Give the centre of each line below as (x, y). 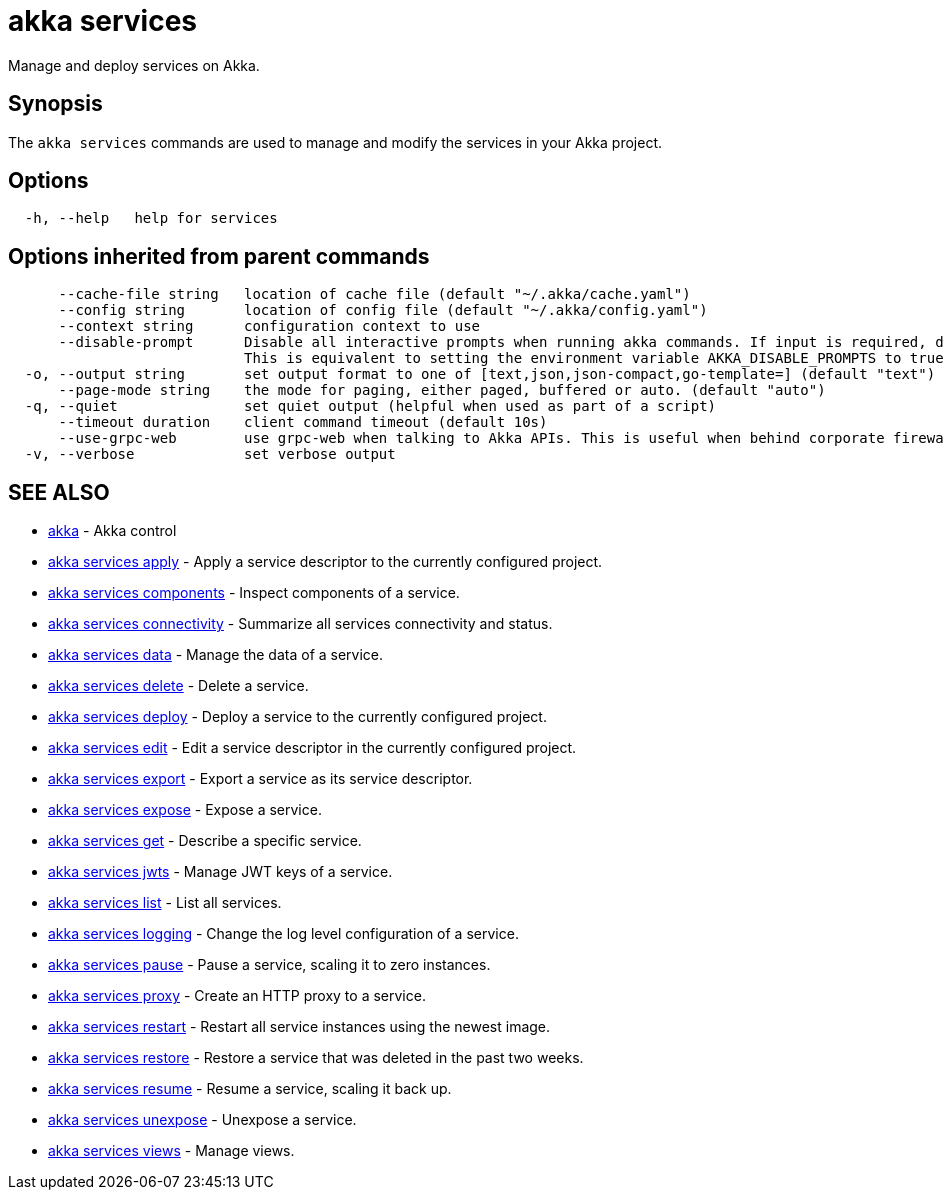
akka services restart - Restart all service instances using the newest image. (299, 1027)
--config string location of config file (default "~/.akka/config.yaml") (383, 310)
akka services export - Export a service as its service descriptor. (260, 779)
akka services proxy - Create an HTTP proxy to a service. (237, 996)
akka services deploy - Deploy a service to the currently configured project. (297, 717)
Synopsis (55, 104)
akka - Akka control (112, 531)
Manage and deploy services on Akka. (134, 65)
